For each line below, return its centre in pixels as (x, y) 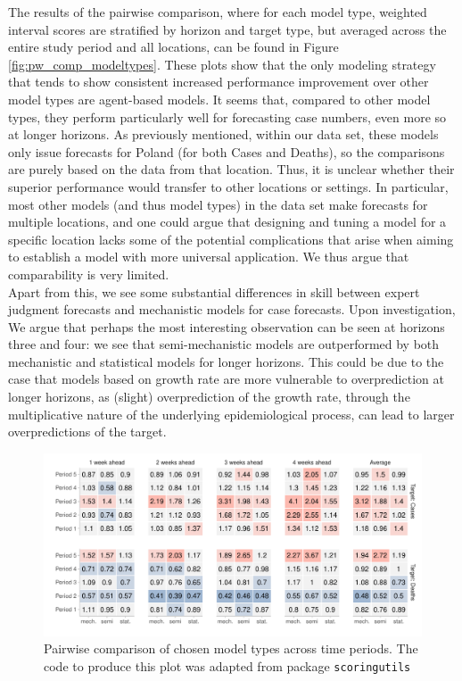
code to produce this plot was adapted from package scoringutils (227, 665)
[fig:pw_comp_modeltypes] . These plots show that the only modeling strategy (222, 64)
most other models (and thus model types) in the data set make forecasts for (218, 204)
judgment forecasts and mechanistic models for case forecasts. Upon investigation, (232, 309)
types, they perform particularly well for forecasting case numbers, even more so (227, 116)
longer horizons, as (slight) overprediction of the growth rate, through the (209, 397)
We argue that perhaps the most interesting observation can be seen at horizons (227, 326)
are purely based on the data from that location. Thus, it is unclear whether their (231, 169)
